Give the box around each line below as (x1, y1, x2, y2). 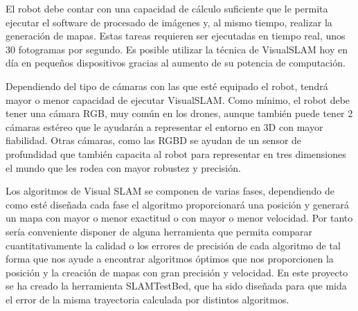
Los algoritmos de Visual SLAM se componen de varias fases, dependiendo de (6, 184, 335, 198)
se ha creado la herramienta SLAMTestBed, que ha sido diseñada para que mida (6, 278, 347, 293)
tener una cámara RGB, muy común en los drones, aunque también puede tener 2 (6, 106, 353, 121)
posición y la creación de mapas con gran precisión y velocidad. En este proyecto (6, 265, 348, 279)
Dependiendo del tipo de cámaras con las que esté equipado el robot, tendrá (6, 78, 328, 93)
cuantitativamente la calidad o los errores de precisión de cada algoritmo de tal (6, 238, 341, 252)
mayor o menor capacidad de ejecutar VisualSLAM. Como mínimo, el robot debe (6, 92, 350, 107)
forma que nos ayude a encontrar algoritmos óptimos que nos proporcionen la (6, 251, 334, 266)
